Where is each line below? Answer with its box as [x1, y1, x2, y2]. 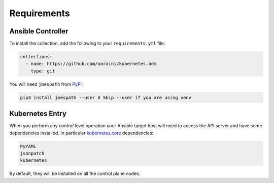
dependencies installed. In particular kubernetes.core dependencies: [9, 130, 154, 136]
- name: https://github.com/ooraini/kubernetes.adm [25, 61, 157, 67]
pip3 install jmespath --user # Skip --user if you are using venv [20, 94, 192, 100]
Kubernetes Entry [9, 109, 67, 118]
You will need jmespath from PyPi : [9, 81, 83, 87]
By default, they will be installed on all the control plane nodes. [9, 170, 141, 177]
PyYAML [20, 143, 37, 149]
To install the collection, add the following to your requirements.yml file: [9, 41, 165, 47]
